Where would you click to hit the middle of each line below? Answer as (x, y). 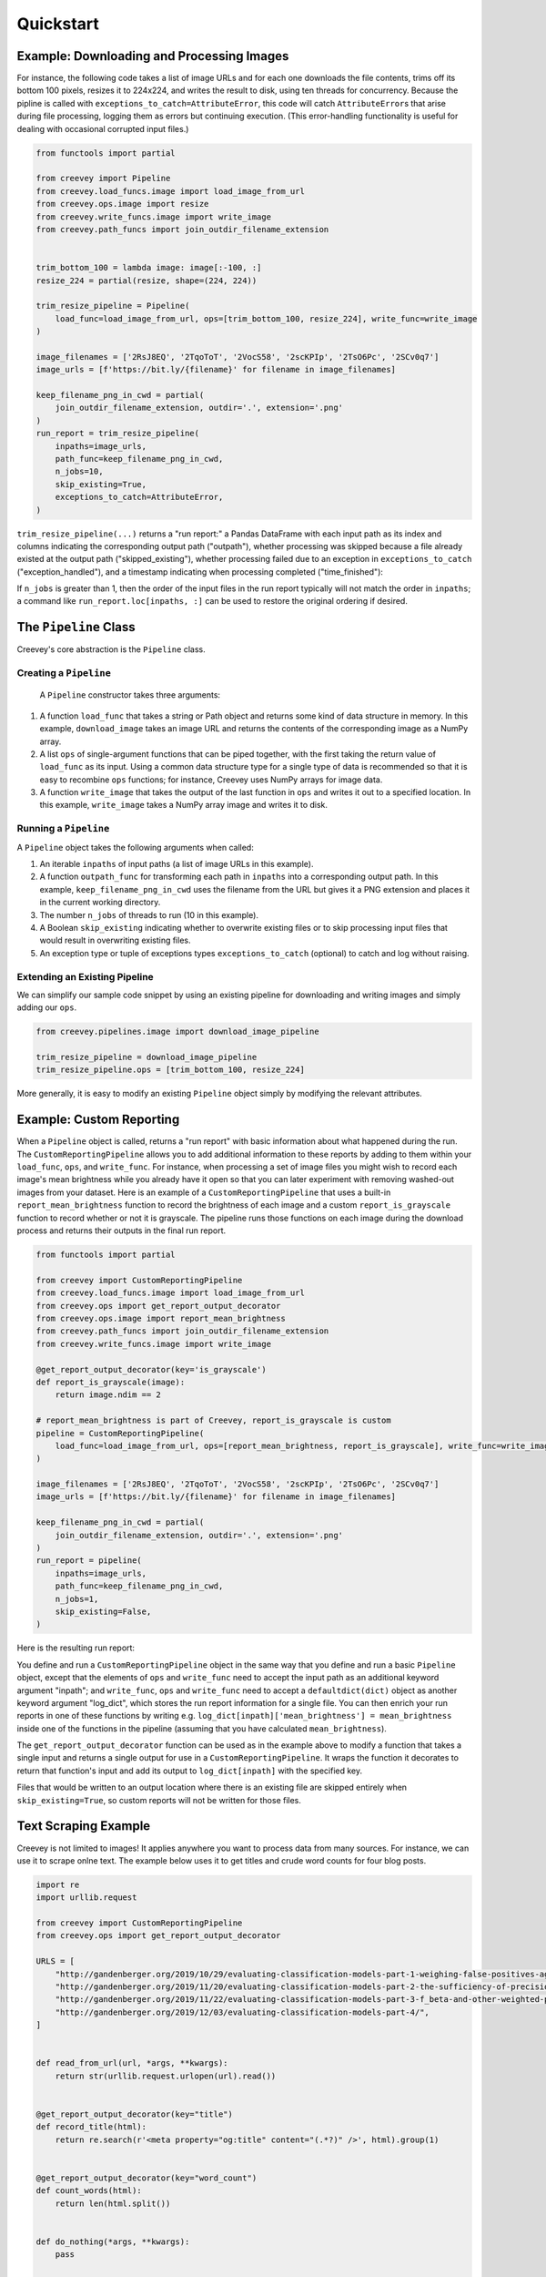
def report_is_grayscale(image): (111, 1382)
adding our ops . (47, 1007)
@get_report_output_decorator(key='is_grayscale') (152, 1369)
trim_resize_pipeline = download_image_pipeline (147, 1057)
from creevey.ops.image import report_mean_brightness (161, 1318)
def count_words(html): (89, 2191)
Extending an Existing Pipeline (85, 976)
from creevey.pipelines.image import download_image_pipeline (177, 1032)
